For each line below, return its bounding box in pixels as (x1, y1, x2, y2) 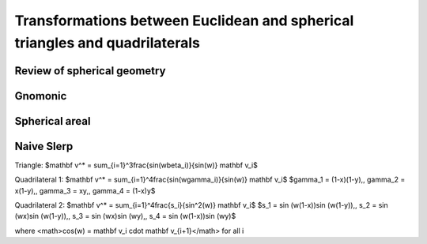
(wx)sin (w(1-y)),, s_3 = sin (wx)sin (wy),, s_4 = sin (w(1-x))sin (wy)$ (14, 212, 236, 221)
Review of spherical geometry (14, 64, 166, 77)
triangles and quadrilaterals (14, 34, 201, 51)
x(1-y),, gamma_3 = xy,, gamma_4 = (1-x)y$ (14, 186, 156, 195)
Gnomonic (14, 89, 67, 103)
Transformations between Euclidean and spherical (14, 12, 354, 29)
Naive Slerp (14, 139, 74, 153)
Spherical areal (14, 114, 91, 128)
